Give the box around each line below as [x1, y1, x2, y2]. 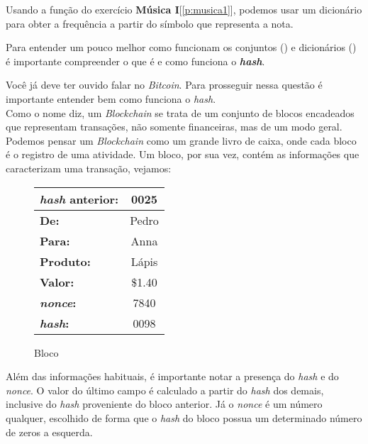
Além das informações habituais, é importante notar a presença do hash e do [6, 369, 339, 384]
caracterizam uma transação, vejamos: [6, 160, 172, 175]
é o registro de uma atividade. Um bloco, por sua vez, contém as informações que [6, 147, 359, 162]
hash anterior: [40, 190, 119, 207]
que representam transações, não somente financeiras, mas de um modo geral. [6, 119, 342, 134]
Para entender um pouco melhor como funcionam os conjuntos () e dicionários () [6, 40, 357, 55]
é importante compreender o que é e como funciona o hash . [6, 53, 265, 68]
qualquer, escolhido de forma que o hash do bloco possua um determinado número [6, 410, 362, 425]
